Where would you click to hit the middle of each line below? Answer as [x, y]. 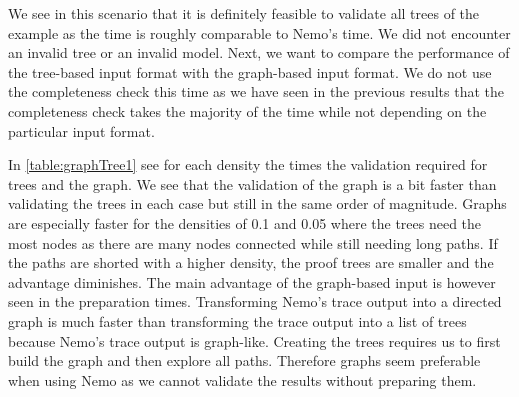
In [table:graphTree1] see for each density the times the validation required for [248, 164]
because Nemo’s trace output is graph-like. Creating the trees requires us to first [254, 340]
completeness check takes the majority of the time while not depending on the [247, 110]
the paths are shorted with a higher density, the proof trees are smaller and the [251, 262]
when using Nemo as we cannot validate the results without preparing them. [242, 379]
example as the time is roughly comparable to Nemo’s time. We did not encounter [259, 32]
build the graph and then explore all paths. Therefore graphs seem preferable [244, 360]
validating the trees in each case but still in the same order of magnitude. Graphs [257, 203]
